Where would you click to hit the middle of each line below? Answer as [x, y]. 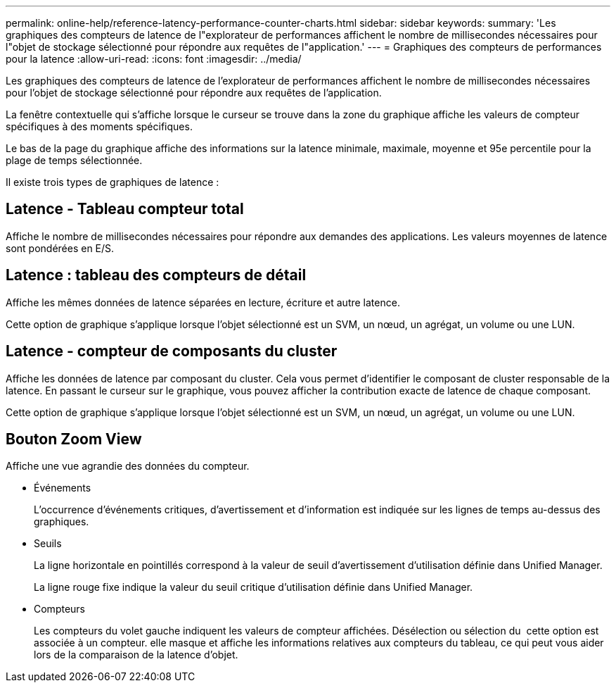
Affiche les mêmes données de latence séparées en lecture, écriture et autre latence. [203, 302]
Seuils [48, 544]
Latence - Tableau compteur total [125, 209]
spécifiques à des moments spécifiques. [99, 126]
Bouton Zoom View [74, 439]
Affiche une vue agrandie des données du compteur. [128, 466]
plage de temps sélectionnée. [74, 160]
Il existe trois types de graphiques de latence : [113, 182]
